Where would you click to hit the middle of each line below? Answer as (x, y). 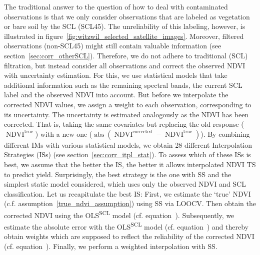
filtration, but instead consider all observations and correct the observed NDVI (125, 65)
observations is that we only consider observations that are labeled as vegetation (127, 16)
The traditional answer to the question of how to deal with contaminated (116, 6)
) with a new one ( (64, 133)
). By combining (225, 133)
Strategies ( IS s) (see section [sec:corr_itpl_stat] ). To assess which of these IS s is (127, 154)
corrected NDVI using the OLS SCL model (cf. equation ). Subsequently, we (119, 214)
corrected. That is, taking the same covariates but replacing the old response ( (124, 124)
